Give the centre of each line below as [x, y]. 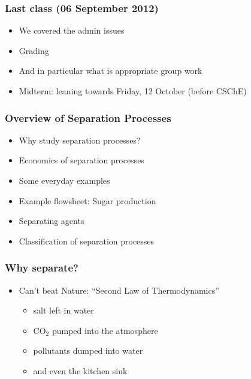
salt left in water [63, 310]
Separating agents [52, 221]
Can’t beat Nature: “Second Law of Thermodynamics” [119, 290]
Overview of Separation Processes [88, 117]
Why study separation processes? [80, 140]
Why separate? [42, 268]
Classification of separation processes [87, 241]
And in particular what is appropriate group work [111, 71]
